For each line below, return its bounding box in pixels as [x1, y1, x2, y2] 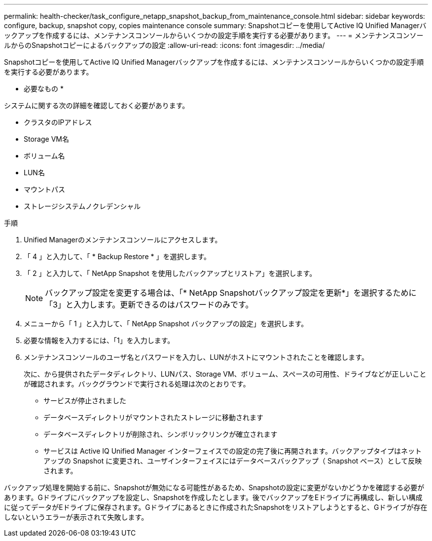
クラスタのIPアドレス [24, 118, 92, 126]
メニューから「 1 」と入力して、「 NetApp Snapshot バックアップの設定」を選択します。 [24, 319, 308, 328]
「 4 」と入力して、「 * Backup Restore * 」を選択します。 [24, 252, 211, 261]
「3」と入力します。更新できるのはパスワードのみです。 [45, 300, 253, 309]
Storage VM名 [24, 135, 69, 143]
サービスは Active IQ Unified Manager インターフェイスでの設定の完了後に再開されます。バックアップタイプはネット [43, 447, 422, 455]
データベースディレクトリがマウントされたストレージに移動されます [43, 413, 264, 422]
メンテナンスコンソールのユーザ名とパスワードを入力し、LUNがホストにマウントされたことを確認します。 [24, 353, 368, 361]
